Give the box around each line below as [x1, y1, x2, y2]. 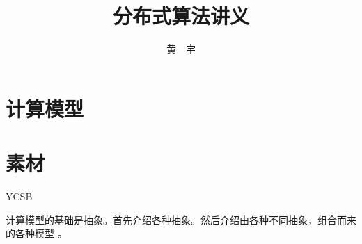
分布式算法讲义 [112, 1, 249, 30]
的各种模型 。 [6, 226, 68, 241]
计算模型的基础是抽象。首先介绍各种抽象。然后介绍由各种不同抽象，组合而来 [6, 212, 356, 227]
